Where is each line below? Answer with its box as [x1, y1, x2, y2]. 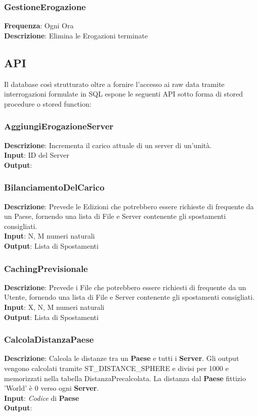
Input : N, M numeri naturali [4, 230, 95, 241]
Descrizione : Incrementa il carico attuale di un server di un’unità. [4, 140, 212, 150]
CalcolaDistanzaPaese [4, 333, 94, 346]
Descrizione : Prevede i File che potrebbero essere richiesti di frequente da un [4, 282, 246, 292]
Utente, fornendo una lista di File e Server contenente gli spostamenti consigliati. [4, 292, 255, 302]
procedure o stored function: [4, 98, 91, 109]
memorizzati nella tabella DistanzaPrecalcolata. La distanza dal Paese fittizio [4, 373, 246, 383]
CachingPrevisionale [4, 262, 88, 274]
